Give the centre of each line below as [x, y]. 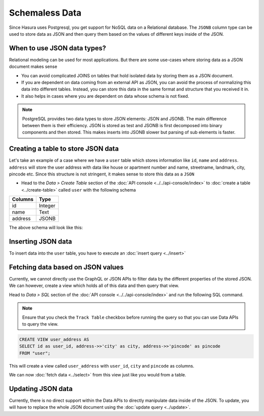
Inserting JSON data [41, 242]
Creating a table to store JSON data [64, 149]
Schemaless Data [45, 13]
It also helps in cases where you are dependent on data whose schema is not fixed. [105, 96]
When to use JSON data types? [57, 48]
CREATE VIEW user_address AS [54, 339]
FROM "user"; [35, 353]
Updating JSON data [41, 389]
